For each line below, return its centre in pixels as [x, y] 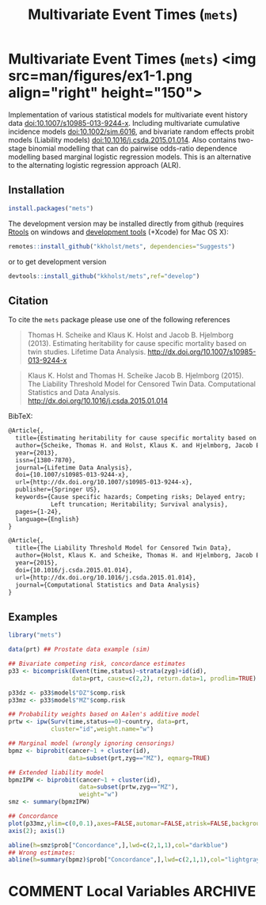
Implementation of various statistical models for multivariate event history [128, 114]
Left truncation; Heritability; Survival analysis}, [139, 504]
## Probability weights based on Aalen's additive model [104, 714]
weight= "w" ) [99, 795]
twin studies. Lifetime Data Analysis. [87, 352]
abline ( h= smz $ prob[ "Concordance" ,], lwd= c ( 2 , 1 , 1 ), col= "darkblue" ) [118, 845]
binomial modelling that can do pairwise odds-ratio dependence [133, 148]
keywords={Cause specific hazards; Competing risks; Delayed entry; [131, 497]
